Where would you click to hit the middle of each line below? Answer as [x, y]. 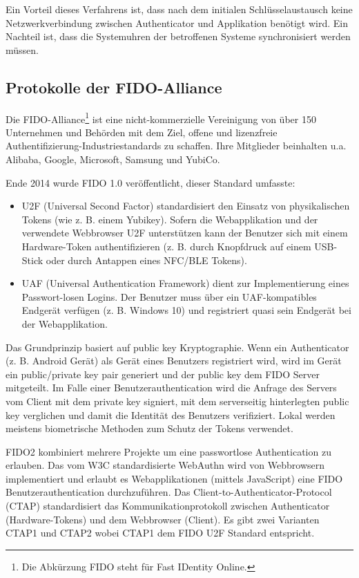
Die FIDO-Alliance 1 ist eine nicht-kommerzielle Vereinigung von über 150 [161, 118]
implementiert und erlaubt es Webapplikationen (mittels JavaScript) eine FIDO [174, 478]
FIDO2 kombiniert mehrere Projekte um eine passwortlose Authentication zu [168, 451]
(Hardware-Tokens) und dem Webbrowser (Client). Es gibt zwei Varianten [163, 519]
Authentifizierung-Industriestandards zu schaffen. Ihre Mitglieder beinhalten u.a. [176, 146]
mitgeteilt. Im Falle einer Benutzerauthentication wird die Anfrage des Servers [171, 388]
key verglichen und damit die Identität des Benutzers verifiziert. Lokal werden [171, 414]
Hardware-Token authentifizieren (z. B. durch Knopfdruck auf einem [166, 246]
